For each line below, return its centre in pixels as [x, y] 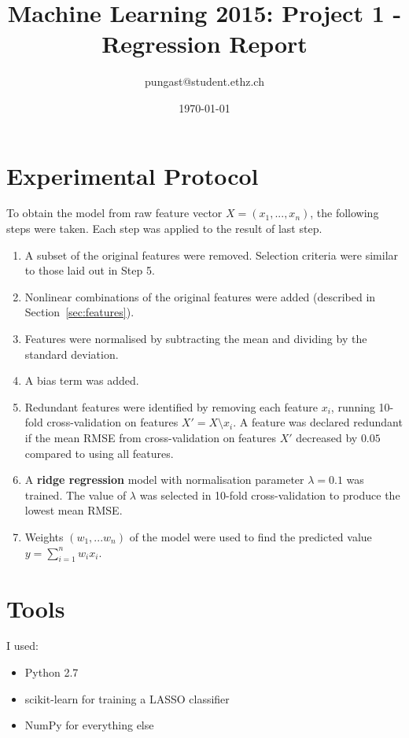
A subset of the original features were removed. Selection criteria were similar [212, 255]
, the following [345, 213]
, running [353, 406]
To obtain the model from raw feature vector [114, 213]
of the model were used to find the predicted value [251, 536]
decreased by [327, 437]
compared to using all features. [99, 453]
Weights [44, 536]
